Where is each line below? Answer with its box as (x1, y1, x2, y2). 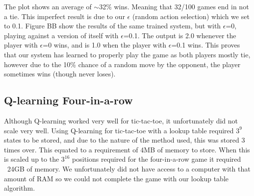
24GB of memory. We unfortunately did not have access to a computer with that (7, 163, 251, 173)
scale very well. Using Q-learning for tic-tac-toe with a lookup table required (4, 125, 234, 135)
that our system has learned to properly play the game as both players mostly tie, (4, 49, 251, 59)
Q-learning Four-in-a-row (4, 93, 133, 108)
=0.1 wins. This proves (171, 40, 240, 50)
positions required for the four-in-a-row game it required (72, 154, 241, 164)
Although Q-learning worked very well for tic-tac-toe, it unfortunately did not (4, 115, 238, 125)
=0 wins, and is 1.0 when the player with (43, 40, 167, 50)
